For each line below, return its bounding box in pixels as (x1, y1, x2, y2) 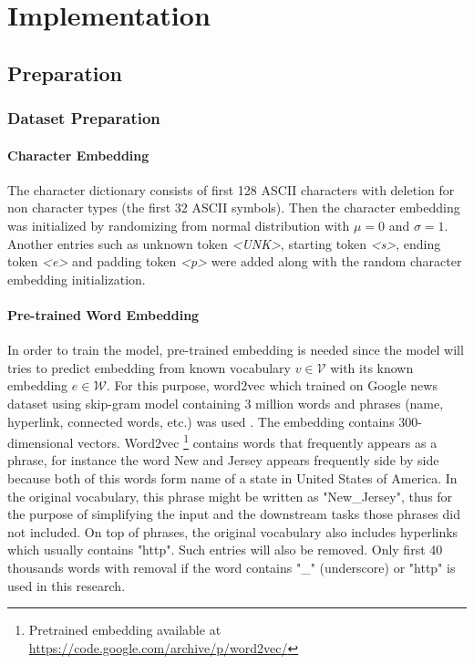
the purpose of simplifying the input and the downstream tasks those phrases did (7, 504, 460, 524)
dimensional (7, 432, 74, 451)
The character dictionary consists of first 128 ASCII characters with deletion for (7, 180, 455, 199)
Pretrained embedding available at (28, 620, 222, 639)
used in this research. (7, 576, 126, 595)
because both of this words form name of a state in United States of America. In (7, 468, 458, 487)
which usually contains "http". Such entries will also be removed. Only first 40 (7, 540, 443, 559)
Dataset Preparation (7, 107, 160, 130)
